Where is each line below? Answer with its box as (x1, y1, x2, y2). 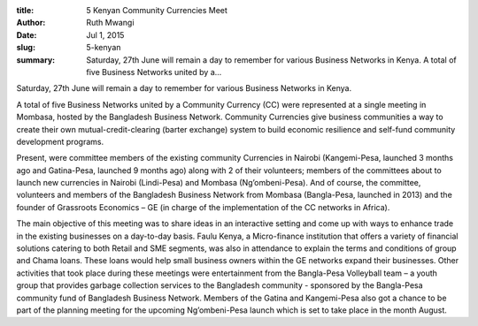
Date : (16, 29, 37, 40)
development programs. (16, 136, 104, 147)
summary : (16, 54, 56, 65)
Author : (16, 18, 46, 28)
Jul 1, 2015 (86, 29, 125, 40)
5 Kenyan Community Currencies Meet (86, 5, 227, 15)
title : (16, 5, 35, 15)
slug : (16, 42, 35, 53)
